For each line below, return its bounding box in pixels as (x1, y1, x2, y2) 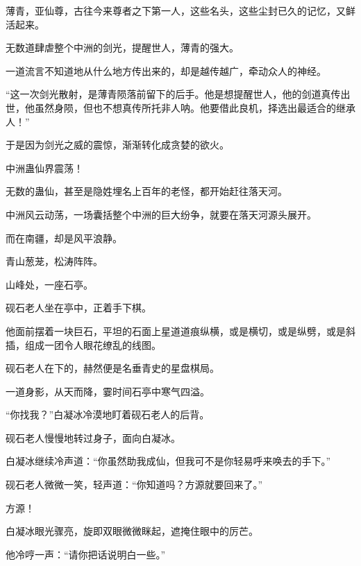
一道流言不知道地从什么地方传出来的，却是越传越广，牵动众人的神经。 (6, 63, 326, 78)
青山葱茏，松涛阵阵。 (6, 254, 103, 268)
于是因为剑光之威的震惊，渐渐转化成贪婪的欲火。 (6, 137, 229, 152)
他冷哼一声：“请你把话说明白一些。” (6, 547, 166, 561)
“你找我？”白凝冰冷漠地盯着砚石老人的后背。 (6, 407, 210, 422)
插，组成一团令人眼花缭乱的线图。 (6, 337, 161, 352)
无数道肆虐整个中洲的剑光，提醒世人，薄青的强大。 (6, 40, 239, 55)
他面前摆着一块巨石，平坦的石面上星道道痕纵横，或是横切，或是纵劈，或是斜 (6, 323, 355, 338)
